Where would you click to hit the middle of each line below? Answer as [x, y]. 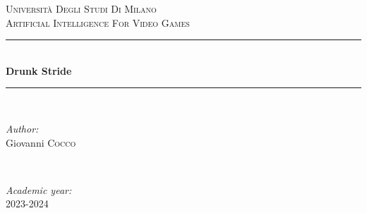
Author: [22, 128]
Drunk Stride [39, 70]
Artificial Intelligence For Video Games [98, 22]
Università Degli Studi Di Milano [81, 8]
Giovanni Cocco [41, 142]
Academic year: [39, 189]
